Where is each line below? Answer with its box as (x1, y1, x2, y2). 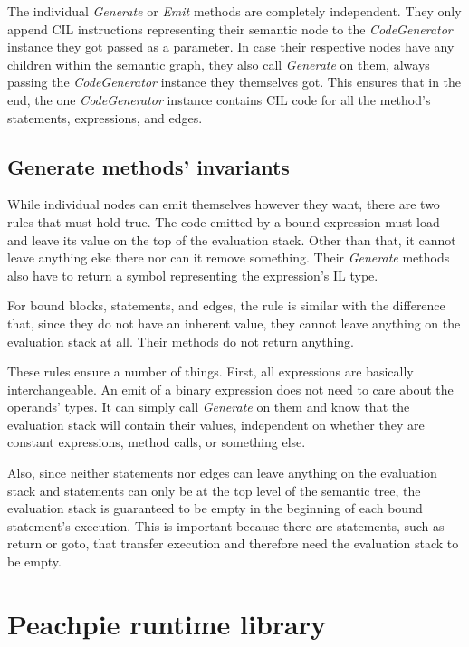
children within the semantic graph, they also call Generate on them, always (7, 54, 430, 73)
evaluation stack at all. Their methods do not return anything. (7, 331, 354, 350)
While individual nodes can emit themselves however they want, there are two (7, 195, 440, 214)
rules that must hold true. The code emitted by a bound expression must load (7, 212, 440, 231)
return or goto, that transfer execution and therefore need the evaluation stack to (7, 534, 459, 553)
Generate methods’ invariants (7, 152, 290, 180)
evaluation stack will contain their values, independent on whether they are (7, 414, 425, 433)
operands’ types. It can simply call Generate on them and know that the (7, 397, 410, 416)
